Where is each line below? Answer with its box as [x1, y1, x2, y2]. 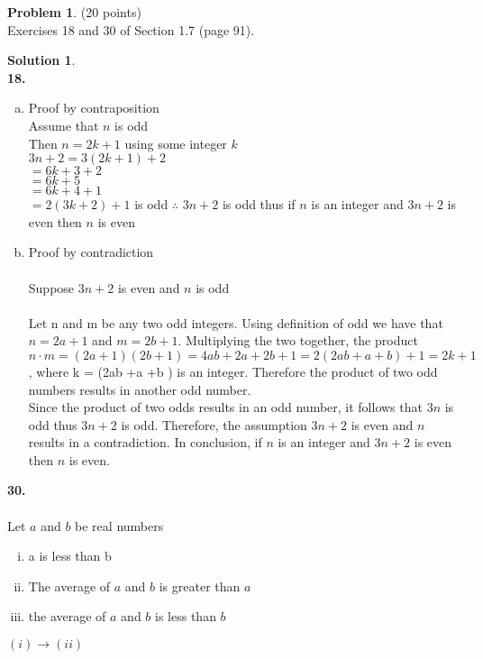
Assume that [28, 115, 99, 134]
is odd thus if [222, 195, 296, 214]
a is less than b [28, 546, 112, 565]
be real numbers [75, 516, 164, 535]
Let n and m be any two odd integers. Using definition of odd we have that [28, 313, 443, 332]
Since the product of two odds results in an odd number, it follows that [28, 398, 423, 416]
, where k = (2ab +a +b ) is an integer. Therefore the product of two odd [28, 362, 438, 380]
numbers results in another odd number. [28, 380, 251, 398]
